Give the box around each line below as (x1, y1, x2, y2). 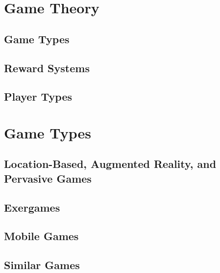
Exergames (4, 199, 60, 215)
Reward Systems (4, 60, 90, 75)
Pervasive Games (4, 170, 92, 186)
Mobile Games (4, 228, 79, 244)
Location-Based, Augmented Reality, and (4, 156, 217, 171)
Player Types (4, 89, 72, 104)
